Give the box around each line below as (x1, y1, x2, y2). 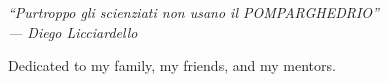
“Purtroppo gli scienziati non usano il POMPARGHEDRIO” (8, 2, 379, 22)
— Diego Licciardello (8, 21, 138, 42)
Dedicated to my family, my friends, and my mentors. (8, 55, 336, 76)
